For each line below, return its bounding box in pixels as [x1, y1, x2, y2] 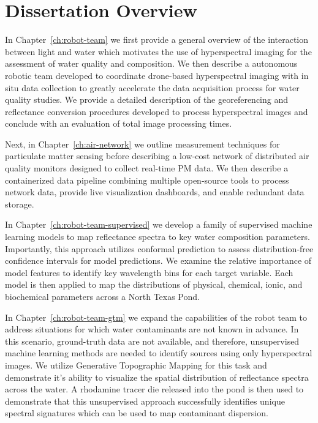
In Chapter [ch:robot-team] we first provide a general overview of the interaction [5, 33, 309, 46]
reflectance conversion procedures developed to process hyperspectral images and [5, 105, 308, 118]
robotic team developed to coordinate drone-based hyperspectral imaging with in [5, 69, 309, 81]
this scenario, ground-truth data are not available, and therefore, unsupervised [5, 334, 300, 347]
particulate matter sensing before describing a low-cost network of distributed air [5, 149, 309, 162]
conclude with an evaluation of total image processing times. [5, 117, 232, 130]
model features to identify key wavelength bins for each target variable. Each [5, 266, 293, 279]
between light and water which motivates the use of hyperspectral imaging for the [5, 45, 312, 58]
